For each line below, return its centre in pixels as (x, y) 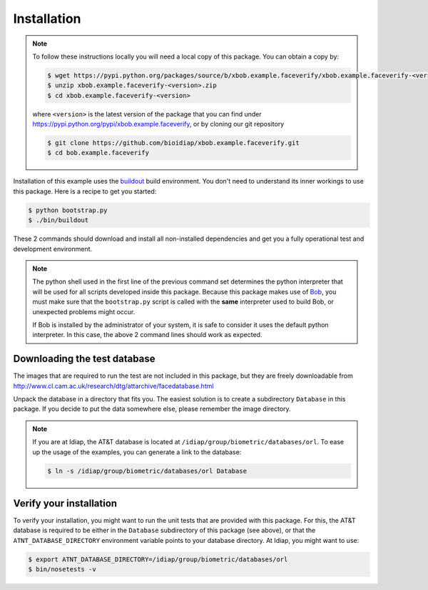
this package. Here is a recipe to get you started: (85, 191)
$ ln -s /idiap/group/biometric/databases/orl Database (147, 471)
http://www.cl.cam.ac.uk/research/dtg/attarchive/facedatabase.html (113, 386)
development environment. (53, 249)
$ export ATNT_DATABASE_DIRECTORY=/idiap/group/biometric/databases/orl (158, 559)
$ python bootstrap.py (68, 210)
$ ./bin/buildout (58, 220)
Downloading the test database (84, 359)
